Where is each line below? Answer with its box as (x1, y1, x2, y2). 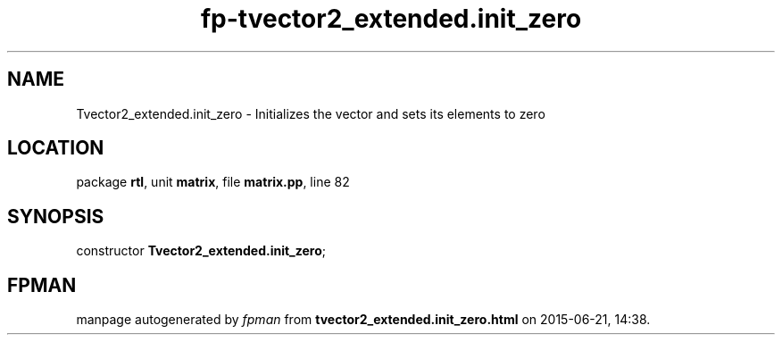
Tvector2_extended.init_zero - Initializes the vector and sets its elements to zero (76, 105, 545, 121)
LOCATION (7, 137, 104, 160)
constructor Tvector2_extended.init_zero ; (76, 243, 327, 259)
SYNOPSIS (7, 204, 104, 228)
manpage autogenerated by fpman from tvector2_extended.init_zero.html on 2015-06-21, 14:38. (76, 312, 651, 328)
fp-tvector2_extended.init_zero (200, 4, 582, 34)
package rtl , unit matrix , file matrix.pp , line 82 (76, 174, 350, 190)
